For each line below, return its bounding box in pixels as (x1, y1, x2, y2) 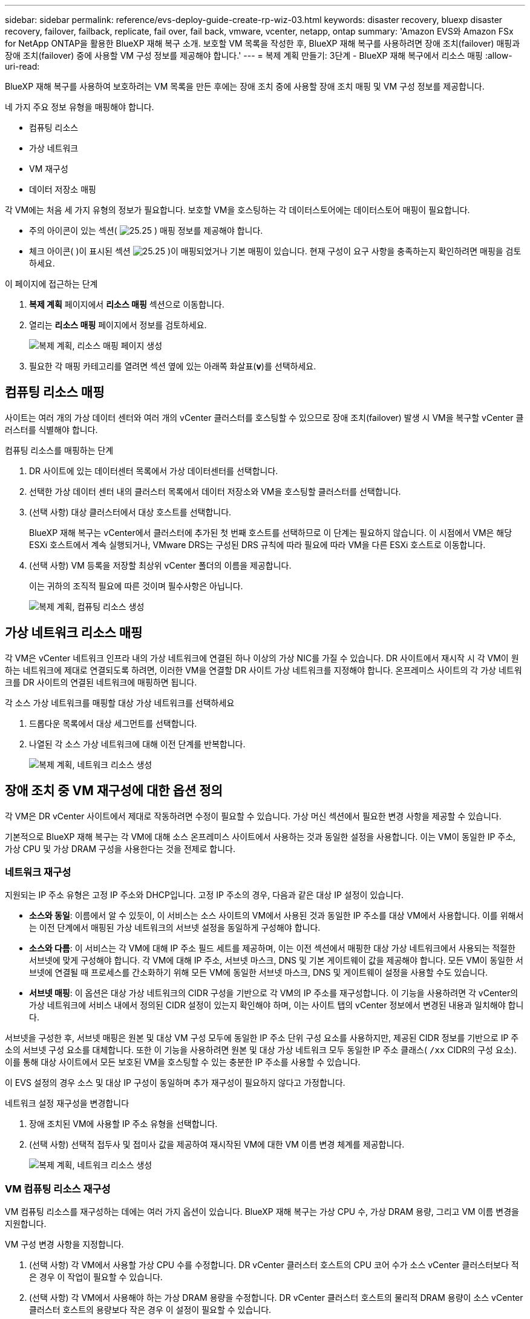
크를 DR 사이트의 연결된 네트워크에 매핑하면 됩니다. (5, 676, 197, 687)
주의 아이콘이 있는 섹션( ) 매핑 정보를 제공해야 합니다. (29, 225, 263, 236)
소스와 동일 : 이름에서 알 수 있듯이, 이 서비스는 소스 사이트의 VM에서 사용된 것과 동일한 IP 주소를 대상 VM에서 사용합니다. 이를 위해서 (29, 910, 524, 921)
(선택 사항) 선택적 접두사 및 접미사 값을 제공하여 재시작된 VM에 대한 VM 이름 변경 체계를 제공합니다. (29, 1139, 405, 1150)
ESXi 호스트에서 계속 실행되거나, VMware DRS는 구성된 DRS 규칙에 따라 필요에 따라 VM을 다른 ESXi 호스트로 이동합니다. (29, 539, 486, 550)
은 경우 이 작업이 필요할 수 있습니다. (29, 1272, 163, 1283)
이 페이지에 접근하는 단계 (5, 279, 98, 289)
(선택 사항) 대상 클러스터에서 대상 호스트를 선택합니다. (29, 506, 232, 517)
